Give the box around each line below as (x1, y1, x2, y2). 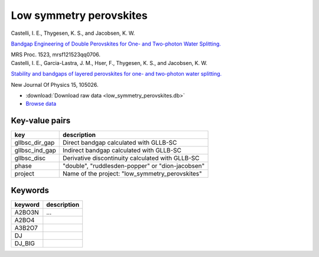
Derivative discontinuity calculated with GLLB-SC (63, 154, 200, 162)
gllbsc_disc (14, 154, 46, 162)
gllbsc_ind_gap (14, 147, 56, 155)
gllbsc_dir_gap (14, 139, 55, 147)
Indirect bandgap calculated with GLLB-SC (63, 147, 181, 155)
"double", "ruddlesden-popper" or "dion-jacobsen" (63, 162, 205, 170)
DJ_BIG (14, 239, 35, 248)
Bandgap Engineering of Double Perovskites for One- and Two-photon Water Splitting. (11, 40, 222, 47)
